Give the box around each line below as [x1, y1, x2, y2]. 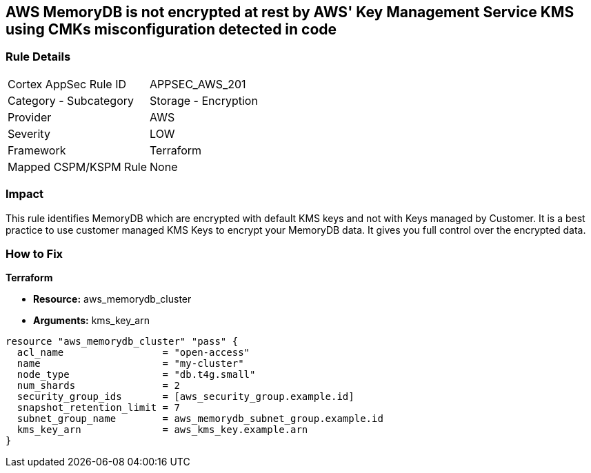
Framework [8, 143, 66, 157]
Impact [6, 187, 44, 201]
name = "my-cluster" [17, 358, 244, 370]
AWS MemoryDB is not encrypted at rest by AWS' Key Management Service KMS [6, 3, 574, 21]
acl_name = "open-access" [17, 347, 250, 359]
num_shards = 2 [17, 380, 180, 392]
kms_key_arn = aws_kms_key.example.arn [17, 424, 308, 436]
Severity [8, 126, 50, 141]
